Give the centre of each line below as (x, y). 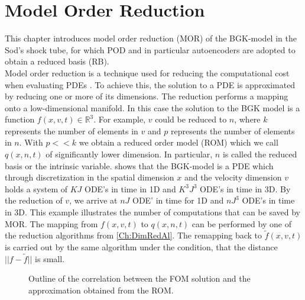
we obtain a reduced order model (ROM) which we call (179, 142)
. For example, (120, 119)
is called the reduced (260, 154)
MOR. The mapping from (51, 223)
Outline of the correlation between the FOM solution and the (139, 278)
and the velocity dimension (233, 177)
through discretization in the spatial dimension (90, 177)
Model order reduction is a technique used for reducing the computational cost (147, 72)
